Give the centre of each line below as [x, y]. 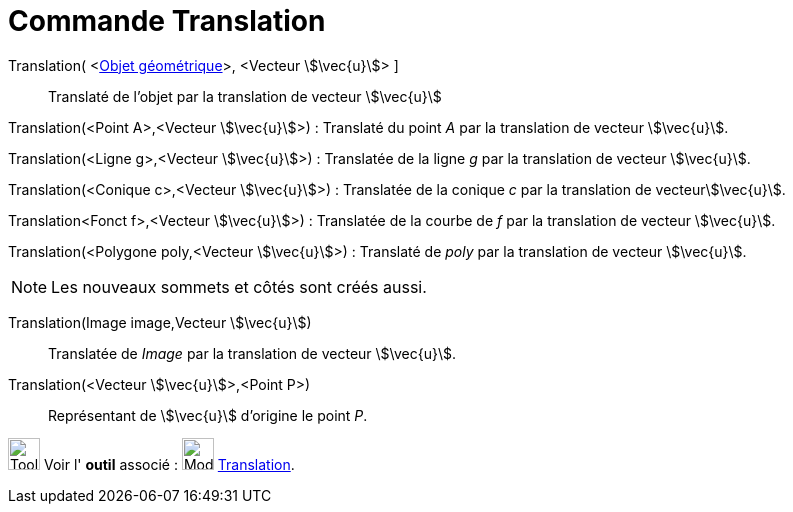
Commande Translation [167, 21]
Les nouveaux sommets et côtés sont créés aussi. [239, 286]
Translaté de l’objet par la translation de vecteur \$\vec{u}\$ [245, 96]
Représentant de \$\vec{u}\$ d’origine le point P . [208, 415]
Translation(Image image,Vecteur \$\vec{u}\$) [160, 322]
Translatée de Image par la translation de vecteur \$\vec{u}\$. [252, 353]
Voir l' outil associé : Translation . [169, 464]
